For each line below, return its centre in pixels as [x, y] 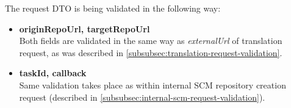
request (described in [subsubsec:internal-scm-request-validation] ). [142, 97]
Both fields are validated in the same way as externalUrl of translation [151, 41]
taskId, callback [53, 73]
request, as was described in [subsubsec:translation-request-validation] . [151, 52]
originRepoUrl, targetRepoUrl [84, 28]
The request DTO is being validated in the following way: [113, 8]
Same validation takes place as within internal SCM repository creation [153, 85]
